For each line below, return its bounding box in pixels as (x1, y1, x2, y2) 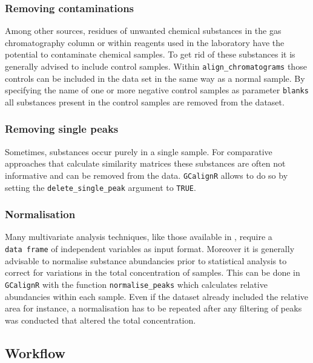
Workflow (5, 343, 66, 362)
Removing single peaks (5, 121, 119, 136)
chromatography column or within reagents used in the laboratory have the (5, 36, 285, 48)
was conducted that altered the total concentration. (5, 313, 196, 326)
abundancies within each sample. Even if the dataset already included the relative (5, 290, 309, 302)
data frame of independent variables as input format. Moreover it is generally (5, 242, 295, 255)
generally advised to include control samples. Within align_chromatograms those (5, 60, 307, 72)
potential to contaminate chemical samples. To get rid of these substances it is (5, 48, 295, 61)
